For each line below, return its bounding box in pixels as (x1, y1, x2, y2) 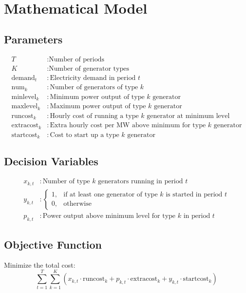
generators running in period (98, 178, 183, 185)
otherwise (63, 200, 92, 208)
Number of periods (49, 56, 104, 63)
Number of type (42, 178, 90, 185)
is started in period (166, 191, 223, 198)
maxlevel (11, 103, 38, 110)
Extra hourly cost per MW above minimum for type (50, 122, 206, 129)
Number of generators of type (50, 84, 138, 91)
